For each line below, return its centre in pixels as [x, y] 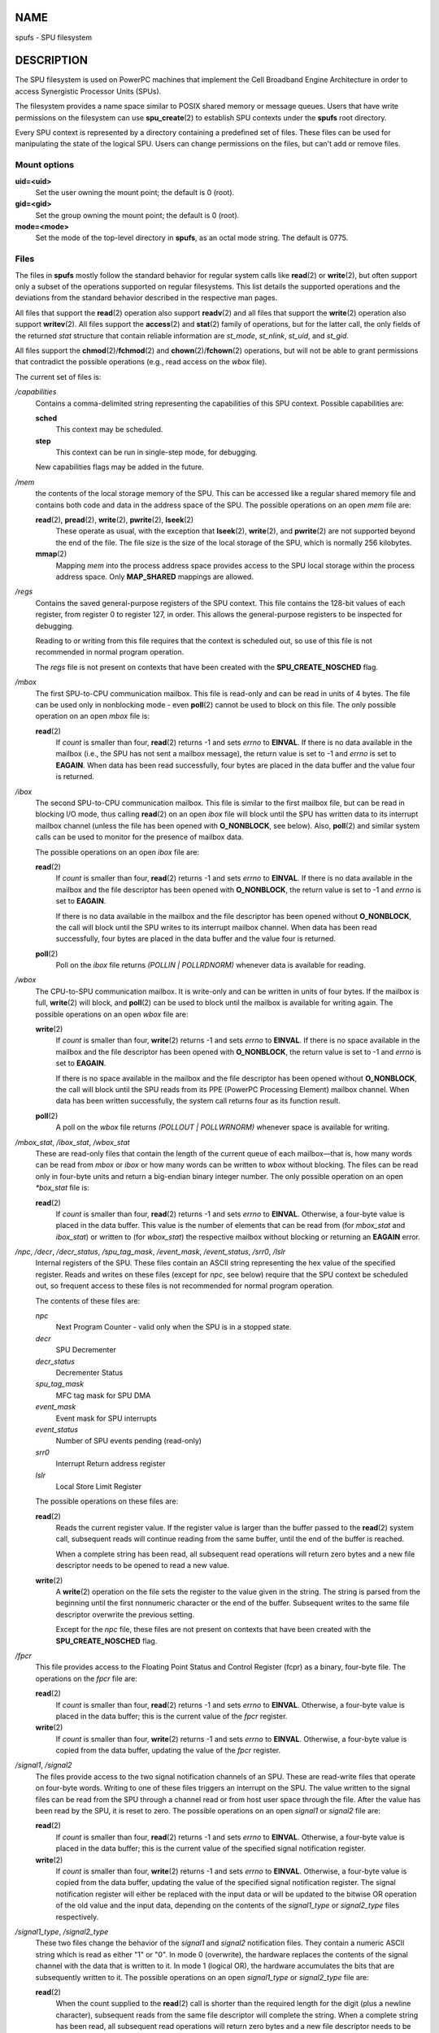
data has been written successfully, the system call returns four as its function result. [198, 1101]
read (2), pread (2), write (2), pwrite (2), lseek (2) [115, 520]
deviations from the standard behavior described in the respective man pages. [146, 298]
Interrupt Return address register [111, 1464]
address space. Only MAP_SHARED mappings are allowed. [154, 577]
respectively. [77, 1917]
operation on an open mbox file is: [93, 716]
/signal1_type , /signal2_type [62, 1931]
